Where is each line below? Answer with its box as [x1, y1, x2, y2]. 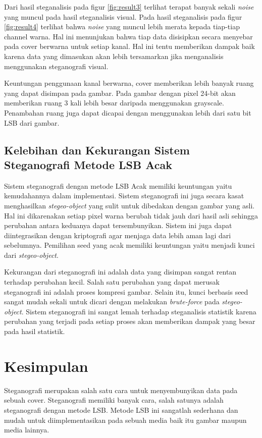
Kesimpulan [4, 355, 88, 376]
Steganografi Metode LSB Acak [4, 156, 173, 172]
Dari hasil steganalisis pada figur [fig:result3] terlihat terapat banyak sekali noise [4, 2, 254, 12]
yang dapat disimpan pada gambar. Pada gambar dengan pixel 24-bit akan [4, 87, 236, 98]
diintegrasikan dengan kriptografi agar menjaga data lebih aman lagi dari [4, 230, 231, 240]
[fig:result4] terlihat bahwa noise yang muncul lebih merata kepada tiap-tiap [4, 21, 240, 32]
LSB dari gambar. [4, 117, 60, 128]
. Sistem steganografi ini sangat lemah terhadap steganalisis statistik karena [21, 306, 256, 316]
